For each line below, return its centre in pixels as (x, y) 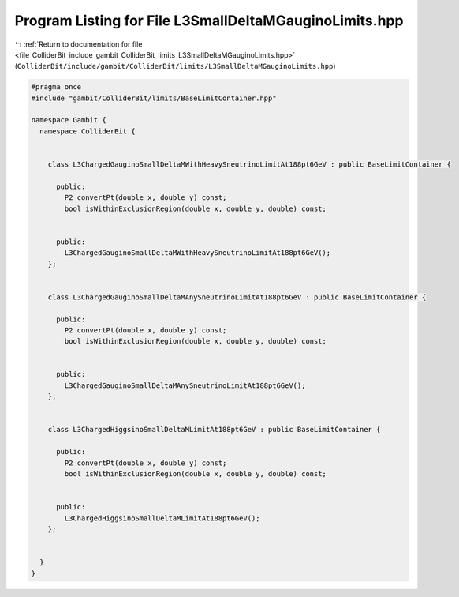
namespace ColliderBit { (88, 131)
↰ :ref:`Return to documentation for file (78, 44)
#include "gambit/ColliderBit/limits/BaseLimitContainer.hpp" (154, 98)
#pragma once (56, 87)
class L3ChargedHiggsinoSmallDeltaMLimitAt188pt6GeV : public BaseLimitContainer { (214, 430)
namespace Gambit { (69, 120)
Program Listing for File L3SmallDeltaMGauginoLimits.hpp (209, 21)
